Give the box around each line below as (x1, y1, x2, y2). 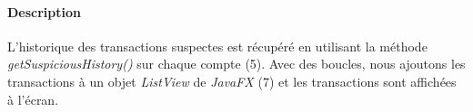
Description (7, 2, 82, 21)
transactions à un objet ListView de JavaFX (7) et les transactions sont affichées (7, 71, 457, 90)
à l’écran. (7, 89, 59, 108)
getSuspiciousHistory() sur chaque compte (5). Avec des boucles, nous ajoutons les (7, 54, 466, 73)
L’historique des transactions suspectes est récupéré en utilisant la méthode (7, 36, 428, 55)
